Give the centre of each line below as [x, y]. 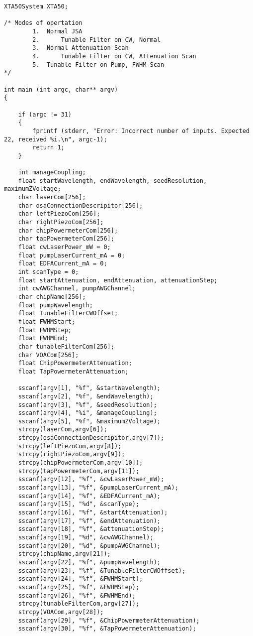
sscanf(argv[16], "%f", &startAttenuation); [93, 513]
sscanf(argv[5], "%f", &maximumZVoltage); [89, 421]
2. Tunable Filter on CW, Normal [96, 40]
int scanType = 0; [48, 272]
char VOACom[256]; [48, 355]
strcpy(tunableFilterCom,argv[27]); [79, 604]
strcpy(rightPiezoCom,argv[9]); [72, 454]
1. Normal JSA [57, 31]
